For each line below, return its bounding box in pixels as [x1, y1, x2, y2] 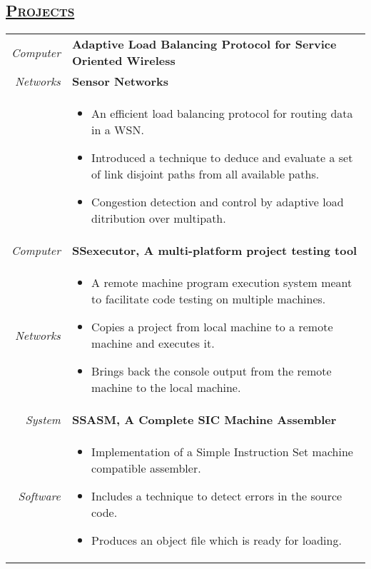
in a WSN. [91, 121, 144, 139]
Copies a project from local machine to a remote [91, 318, 333, 336]
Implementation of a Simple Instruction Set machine [91, 443, 353, 460]
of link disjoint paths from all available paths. [91, 166, 320, 183]
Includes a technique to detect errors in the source [91, 488, 342, 505]
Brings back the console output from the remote [91, 363, 332, 380]
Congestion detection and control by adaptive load [91, 193, 344, 211]
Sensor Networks [71, 73, 168, 90]
